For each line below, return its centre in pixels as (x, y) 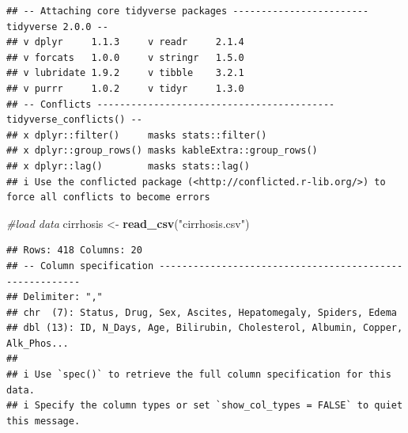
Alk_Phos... (38, 343)
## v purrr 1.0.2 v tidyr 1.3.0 (125, 88)
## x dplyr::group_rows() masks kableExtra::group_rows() (162, 151)
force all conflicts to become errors (108, 198)
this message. (43, 421)
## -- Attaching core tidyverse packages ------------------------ (188, 11)
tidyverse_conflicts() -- (74, 120)
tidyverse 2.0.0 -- (57, 27)
